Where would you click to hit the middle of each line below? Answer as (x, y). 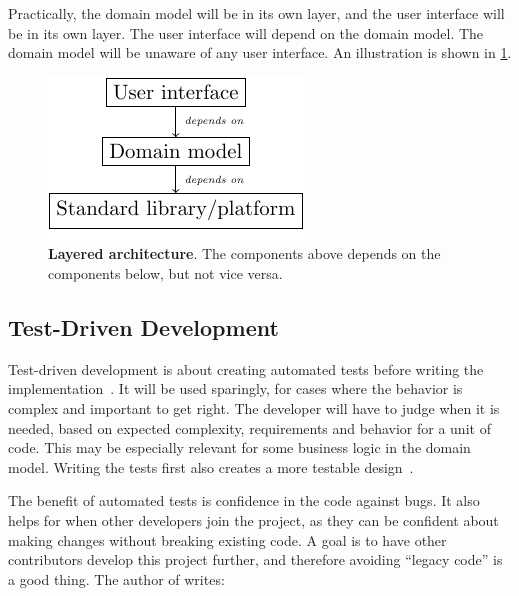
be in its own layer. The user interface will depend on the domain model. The (246, 32)
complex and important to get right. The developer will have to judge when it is (254, 407)
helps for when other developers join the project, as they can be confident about (253, 519)
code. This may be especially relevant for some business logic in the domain (239, 447)
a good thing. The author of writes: (116, 578)
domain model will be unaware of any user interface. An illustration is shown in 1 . (260, 52)
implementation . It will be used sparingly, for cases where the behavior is (235, 388)
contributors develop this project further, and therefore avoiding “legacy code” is (255, 559)
